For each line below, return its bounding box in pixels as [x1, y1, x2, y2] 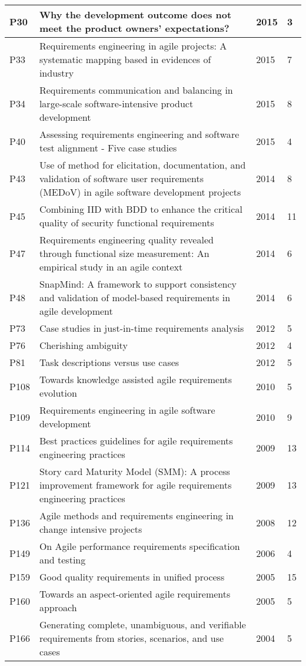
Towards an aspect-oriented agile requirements [39, 587, 231, 601]
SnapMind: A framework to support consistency [39, 277, 237, 291]
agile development [39, 304, 113, 318]
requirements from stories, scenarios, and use [39, 631, 224, 645]
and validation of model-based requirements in [39, 291, 231, 304]
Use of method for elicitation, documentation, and [39, 158, 246, 172]
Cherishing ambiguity [39, 338, 128, 352]
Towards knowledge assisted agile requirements [39, 372, 232, 386]
